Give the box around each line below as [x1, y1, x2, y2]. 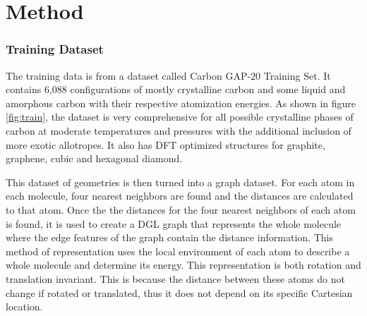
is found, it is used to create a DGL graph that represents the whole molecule [6, 216, 342, 231]
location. [6, 299, 43, 314]
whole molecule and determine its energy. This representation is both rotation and [6, 257, 361, 272]
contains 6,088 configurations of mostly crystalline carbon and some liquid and [6, 82, 346, 97]
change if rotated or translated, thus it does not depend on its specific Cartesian [6, 285, 353, 300]
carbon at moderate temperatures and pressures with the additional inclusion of [6, 123, 351, 138]
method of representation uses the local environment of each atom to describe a [6, 243, 350, 258]
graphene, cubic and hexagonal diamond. [6, 151, 183, 166]
